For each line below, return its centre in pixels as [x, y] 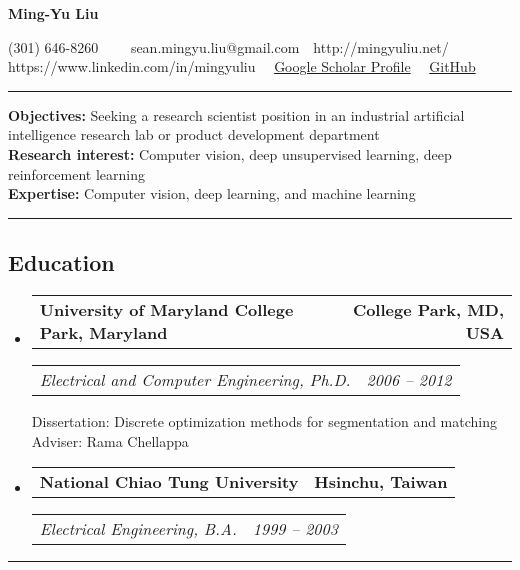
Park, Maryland [103, 332]
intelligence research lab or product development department [194, 134]
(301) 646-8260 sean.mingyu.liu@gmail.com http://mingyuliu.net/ [228, 46]
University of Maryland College [166, 309]
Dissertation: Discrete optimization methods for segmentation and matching [264, 420]
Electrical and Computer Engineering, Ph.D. [195, 379]
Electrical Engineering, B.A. [138, 529]
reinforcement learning [77, 173]
